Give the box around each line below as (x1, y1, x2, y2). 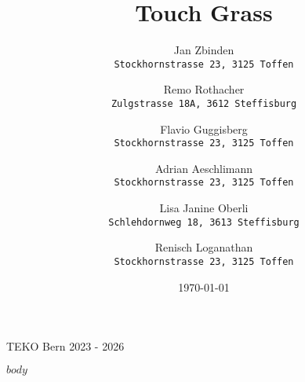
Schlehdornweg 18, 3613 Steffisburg (108, 216, 300, 228)
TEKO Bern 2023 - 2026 (6, 338, 125, 354)
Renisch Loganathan (154, 239, 253, 255)
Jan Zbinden (173, 42, 234, 58)
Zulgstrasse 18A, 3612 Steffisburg (111, 97, 297, 109)
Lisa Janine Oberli (159, 200, 249, 216)
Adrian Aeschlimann (154, 160, 253, 176)
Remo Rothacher (163, 81, 245, 97)
